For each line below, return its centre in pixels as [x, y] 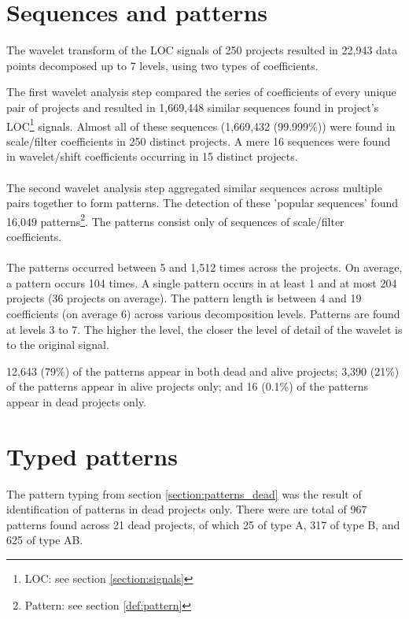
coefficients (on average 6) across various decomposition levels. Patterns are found [203, 313]
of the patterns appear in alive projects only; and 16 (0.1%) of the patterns [188, 386]
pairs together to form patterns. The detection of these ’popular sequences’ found [202, 203]
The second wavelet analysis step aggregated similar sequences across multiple [194, 187]
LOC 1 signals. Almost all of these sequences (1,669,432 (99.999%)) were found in [201, 124]
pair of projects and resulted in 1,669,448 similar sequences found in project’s [193, 107]
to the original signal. [58, 345]
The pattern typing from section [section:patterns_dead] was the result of [184, 493]
